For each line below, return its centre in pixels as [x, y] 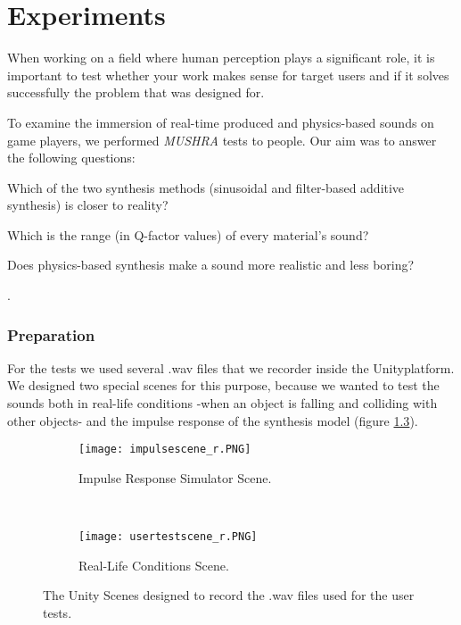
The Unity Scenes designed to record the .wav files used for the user [229, 595]
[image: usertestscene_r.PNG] [168, 537]
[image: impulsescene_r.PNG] [165, 450]
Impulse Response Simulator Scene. [175, 477]
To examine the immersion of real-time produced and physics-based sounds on [221, 122]
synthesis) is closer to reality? [88, 205]
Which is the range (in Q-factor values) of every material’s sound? [188, 234]
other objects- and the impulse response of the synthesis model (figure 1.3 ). [213, 420]
